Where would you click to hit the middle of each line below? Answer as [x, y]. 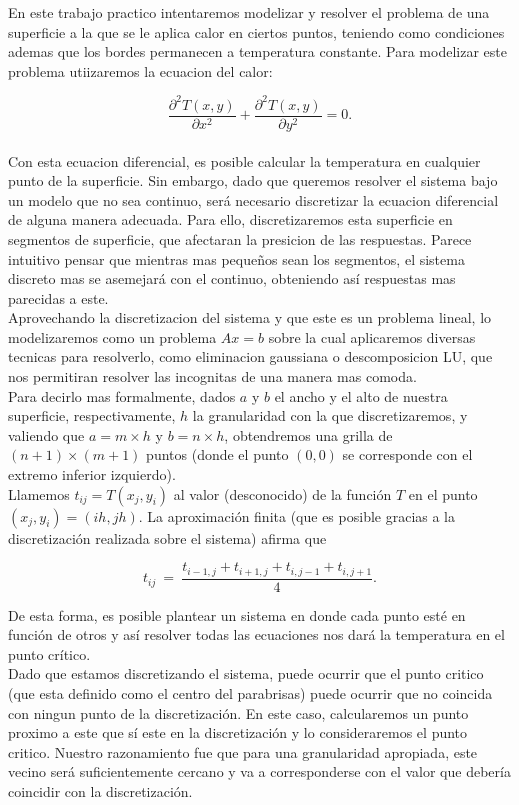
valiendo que [46, 434]
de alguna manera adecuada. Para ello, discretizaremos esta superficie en [230, 219]
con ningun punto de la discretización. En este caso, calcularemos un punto [238, 712]
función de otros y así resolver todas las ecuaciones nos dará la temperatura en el [256, 634]
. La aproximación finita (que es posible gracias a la [297, 515]
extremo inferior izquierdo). [92, 474]
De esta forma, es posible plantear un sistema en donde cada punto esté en [237, 614]
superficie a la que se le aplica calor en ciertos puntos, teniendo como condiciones [256, 31]
